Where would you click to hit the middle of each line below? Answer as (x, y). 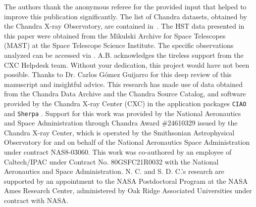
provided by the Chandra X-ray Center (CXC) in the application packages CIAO (125, 103)
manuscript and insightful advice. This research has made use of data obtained (124, 84)
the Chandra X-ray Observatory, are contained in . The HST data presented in (124, 26)
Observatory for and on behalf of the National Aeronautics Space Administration (127, 142)
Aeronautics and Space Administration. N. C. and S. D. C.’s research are (114, 171)
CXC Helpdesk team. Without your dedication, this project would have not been (127, 64)
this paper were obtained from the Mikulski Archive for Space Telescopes (115, 35)
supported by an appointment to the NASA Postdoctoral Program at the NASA (126, 181)
